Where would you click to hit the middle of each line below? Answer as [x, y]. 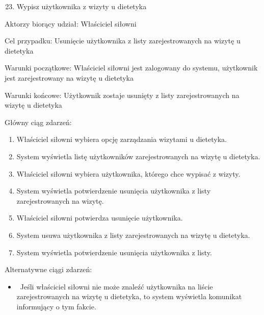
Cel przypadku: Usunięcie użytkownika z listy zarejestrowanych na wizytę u [123, 41]
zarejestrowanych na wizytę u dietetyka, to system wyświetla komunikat [129, 296]
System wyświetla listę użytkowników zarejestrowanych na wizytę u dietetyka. [138, 156]
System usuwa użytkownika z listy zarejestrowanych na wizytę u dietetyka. [133, 235]
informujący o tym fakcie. [56, 306]
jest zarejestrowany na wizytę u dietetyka [69, 77]
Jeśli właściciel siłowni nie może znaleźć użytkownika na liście [116, 286]
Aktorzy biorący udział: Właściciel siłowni [71, 23]
